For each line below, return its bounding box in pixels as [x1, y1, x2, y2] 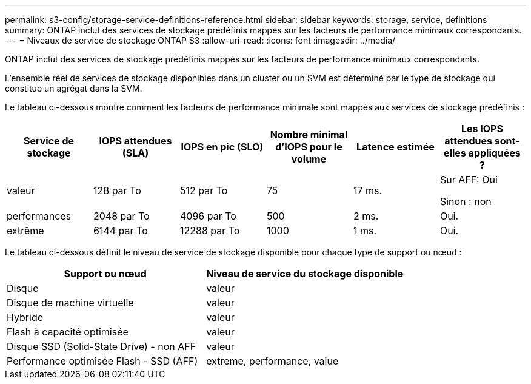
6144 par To [93, 224, 148, 237]
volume [291, 153, 327, 165]
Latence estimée [356, 141, 435, 153]
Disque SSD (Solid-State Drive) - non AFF [7, 340, 196, 352]
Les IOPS [461, 123, 503, 135]
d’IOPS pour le [275, 141, 342, 153]
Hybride [7, 311, 44, 323]
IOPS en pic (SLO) [181, 141, 264, 153]
